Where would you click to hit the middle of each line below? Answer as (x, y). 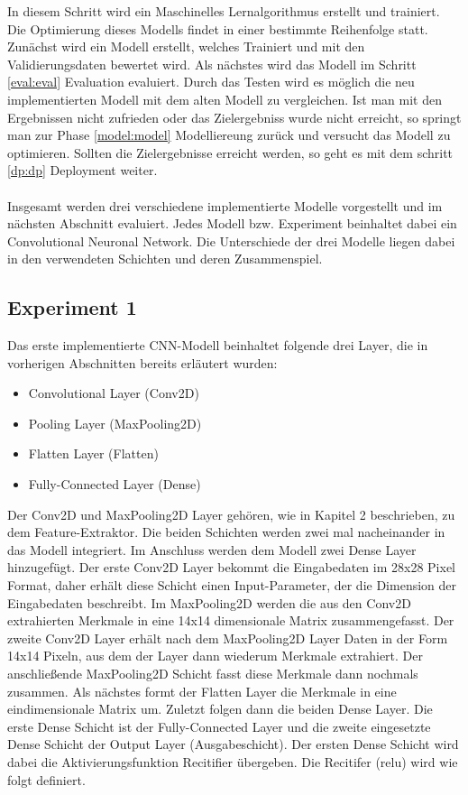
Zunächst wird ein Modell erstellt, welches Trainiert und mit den (186, 46)
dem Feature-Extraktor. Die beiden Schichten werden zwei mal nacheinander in (226, 532)
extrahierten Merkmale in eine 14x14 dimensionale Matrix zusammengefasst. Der (231, 620)
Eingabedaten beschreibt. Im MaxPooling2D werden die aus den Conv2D (209, 602)
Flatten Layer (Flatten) (93, 453)
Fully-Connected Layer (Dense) (115, 484)
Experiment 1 (72, 307)
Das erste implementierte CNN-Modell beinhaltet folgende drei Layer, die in (218, 345)
